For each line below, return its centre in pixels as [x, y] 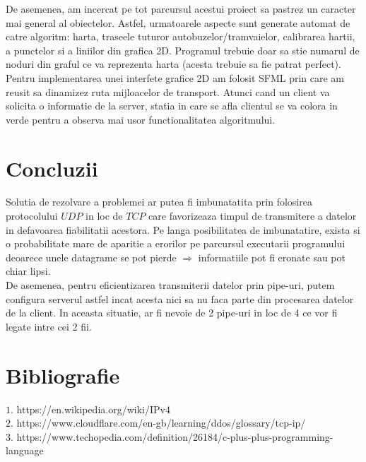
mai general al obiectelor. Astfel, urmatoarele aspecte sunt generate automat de [178, 22]
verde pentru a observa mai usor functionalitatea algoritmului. [141, 119]
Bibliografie [63, 375]
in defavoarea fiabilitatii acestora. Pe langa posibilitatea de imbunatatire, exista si [183, 229]
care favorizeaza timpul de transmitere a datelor [253, 216]
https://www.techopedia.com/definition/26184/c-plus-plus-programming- [175, 436]
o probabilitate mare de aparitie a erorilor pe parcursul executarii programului [176, 243]
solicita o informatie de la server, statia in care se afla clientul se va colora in [172, 106]
